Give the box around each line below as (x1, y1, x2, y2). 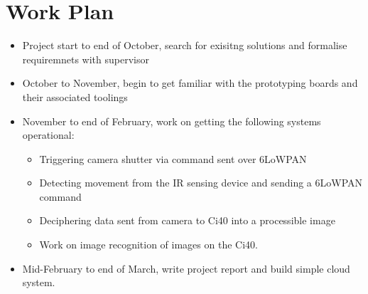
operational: (22, 127, 75, 142)
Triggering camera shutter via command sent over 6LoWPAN (39, 151, 307, 166)
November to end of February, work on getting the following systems (22, 113, 321, 128)
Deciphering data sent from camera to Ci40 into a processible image (39, 213, 335, 228)
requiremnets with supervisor (22, 51, 149, 66)
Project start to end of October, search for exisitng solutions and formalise (22, 38, 347, 53)
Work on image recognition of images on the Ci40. (39, 237, 258, 252)
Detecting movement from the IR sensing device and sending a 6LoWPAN (39, 175, 363, 190)
